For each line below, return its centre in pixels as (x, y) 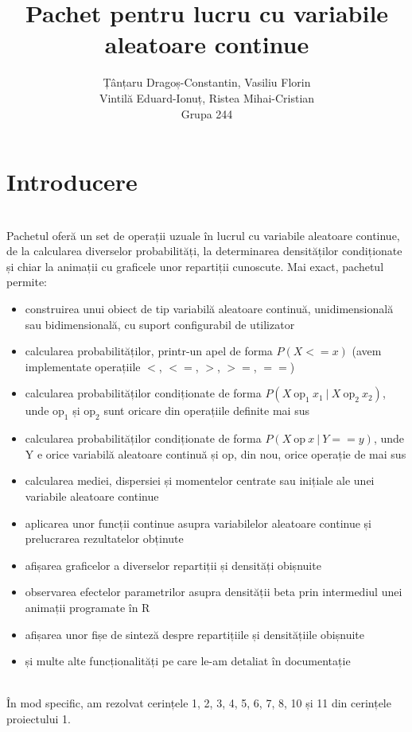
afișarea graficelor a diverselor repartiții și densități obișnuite (173, 565)
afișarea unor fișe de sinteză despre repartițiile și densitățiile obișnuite (194, 634)
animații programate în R (87, 607)
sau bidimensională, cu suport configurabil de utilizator (160, 324)
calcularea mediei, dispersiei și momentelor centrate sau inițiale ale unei (200, 480)
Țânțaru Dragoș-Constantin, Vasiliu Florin (207, 82)
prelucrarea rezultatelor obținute (104, 538)
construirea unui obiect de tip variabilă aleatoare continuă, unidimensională (209, 308)
